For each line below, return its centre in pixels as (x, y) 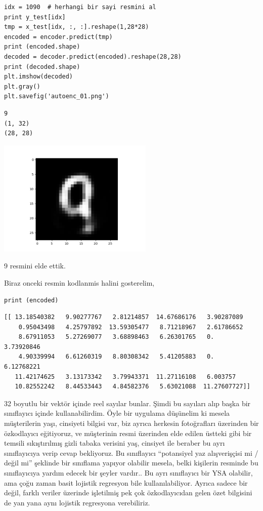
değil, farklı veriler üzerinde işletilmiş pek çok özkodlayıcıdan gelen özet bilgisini (128, 493)
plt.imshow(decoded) (39, 77)
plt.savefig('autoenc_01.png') (57, 96)
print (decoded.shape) (42, 67)
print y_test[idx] (35, 17)
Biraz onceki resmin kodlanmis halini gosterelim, (79, 282)
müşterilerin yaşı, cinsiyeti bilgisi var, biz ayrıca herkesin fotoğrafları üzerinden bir (131, 423)
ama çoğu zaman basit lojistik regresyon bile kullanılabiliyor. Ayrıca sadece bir (126, 482)
